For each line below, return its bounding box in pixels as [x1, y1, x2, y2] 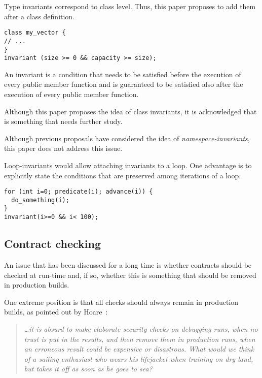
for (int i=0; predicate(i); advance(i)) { [4, 188, 153, 196]
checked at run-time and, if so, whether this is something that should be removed [4, 269, 256, 280]
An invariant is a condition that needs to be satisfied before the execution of [4, 69, 241, 79]
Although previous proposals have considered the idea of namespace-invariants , [4, 133, 250, 143]
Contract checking [4, 236, 101, 251]
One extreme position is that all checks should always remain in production [4, 296, 239, 307]
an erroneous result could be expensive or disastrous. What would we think [24, 343, 254, 354]
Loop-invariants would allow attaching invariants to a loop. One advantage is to [4, 160, 252, 170]
